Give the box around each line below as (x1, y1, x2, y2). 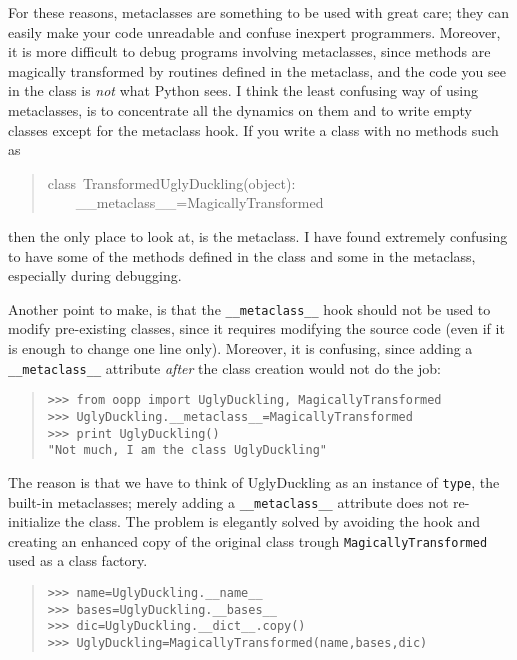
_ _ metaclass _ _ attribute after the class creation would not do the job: (8, 357, 441, 378)
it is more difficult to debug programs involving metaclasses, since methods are (8, 41, 491, 62)
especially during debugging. (8, 265, 182, 286)
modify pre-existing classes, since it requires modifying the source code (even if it (8, 318, 505, 339)
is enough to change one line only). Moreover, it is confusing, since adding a (8, 337, 473, 358)
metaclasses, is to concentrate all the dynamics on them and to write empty (8, 99, 472, 120)
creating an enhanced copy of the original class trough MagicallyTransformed (8, 530, 488, 551)
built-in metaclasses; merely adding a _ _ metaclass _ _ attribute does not (8, 491, 449, 512)
